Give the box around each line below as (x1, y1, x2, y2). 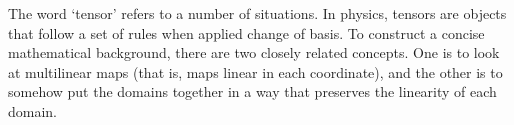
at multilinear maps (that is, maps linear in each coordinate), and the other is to (8, 61, 503, 82)
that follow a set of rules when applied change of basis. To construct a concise (8, 22, 485, 43)
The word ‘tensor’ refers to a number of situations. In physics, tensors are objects (8, 3, 507, 23)
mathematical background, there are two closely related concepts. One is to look (8, 42, 500, 63)
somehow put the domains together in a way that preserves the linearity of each (8, 81, 497, 102)
